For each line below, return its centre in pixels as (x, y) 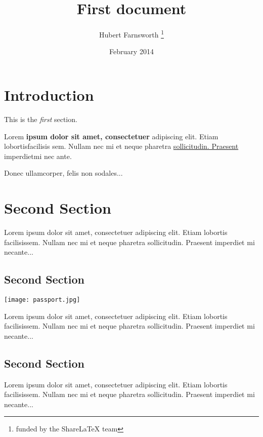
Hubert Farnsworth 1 (131, 34)
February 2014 (131, 51)
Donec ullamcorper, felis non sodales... (63, 173)
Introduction (49, 94)
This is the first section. (41, 119)
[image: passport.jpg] (42, 300)
